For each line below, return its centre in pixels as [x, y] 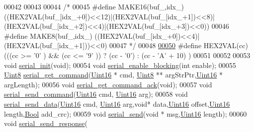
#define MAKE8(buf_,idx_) [48, 35]
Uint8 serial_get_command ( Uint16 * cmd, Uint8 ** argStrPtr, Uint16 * [113, 75]
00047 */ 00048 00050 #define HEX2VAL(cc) [179, 45]
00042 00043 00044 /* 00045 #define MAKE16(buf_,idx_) [94, 6]
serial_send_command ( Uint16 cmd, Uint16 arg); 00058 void [96, 94]
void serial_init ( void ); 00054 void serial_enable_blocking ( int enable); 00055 [120, 65]
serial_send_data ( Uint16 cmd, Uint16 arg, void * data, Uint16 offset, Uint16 [117, 103]
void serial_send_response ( [46, 123]
